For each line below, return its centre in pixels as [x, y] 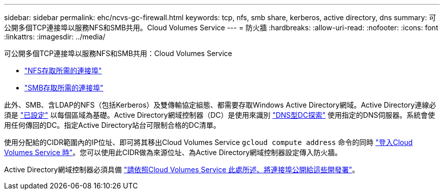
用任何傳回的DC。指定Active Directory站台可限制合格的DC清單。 [112, 125]
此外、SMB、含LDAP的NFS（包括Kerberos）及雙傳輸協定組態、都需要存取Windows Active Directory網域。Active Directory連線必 [220, 105]
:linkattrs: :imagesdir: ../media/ [55, 37]
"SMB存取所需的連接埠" [64, 88]
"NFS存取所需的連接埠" [63, 70]
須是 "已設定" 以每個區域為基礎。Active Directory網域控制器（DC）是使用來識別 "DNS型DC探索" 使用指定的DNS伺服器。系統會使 [219, 115]
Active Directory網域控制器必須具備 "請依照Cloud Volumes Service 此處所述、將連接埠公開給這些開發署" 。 [182, 169]
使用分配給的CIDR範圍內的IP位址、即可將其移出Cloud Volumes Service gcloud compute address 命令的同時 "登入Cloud [209, 142]
